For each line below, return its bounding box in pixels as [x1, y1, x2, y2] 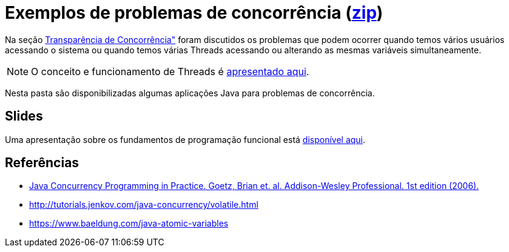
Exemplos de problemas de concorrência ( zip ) [5, 2, 383, 23]
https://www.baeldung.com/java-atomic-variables [29, 218, 229, 229]
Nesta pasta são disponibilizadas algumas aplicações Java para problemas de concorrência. [5, 87, 375, 98]
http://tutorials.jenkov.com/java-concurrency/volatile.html [29, 199, 258, 210]
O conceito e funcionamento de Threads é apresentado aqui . [31, 65, 309, 78]
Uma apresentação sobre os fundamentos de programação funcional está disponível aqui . [5, 134, 366, 145]
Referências [5, 155, 79, 171]
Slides [5, 108, 43, 124]
